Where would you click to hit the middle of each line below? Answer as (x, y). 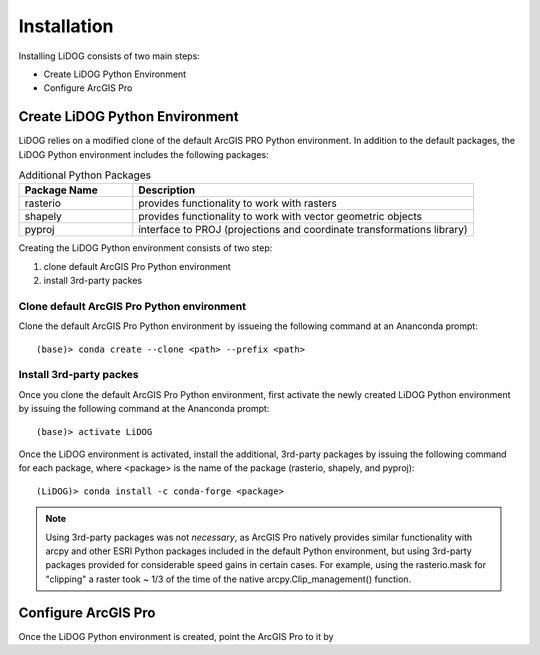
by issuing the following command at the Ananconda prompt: (144, 409)
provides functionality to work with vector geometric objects (280, 217)
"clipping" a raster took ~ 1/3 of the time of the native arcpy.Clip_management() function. (228, 579)
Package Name (61, 190)
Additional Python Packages (85, 175)
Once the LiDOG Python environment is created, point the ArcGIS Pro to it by (176, 636)
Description (166, 190)
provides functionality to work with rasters (237, 203)
